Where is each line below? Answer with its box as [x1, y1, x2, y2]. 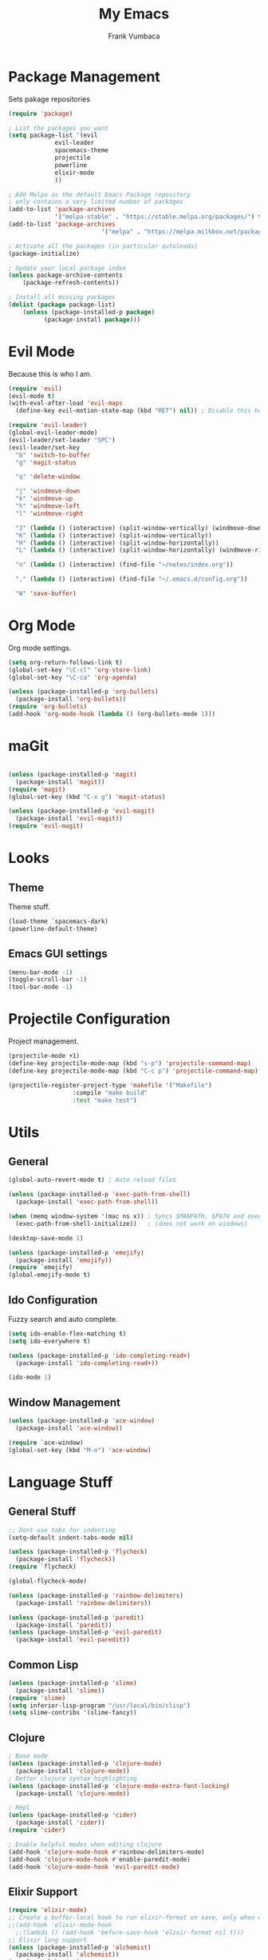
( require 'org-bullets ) [8, 703, 88, 711]
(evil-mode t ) [8, 392, 56, 400]
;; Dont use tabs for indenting [8, 1526, 116, 1534]
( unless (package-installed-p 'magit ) [8, 770, 137, 778]
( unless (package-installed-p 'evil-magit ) [8, 807, 156, 816]
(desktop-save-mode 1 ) [8, 1234, 84, 1242]
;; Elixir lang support [8, 1936, 88, 1944]
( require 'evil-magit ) [8, 822, 84, 830]
